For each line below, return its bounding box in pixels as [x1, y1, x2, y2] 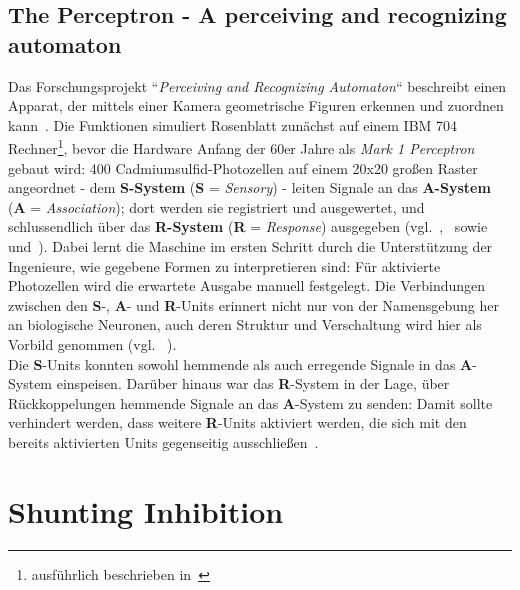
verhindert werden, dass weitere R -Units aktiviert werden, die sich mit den [8, 412, 467, 433]
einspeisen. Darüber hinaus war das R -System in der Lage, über [56, 373, 450, 394]
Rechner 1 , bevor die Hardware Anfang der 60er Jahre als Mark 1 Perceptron [8, 135, 475, 159]
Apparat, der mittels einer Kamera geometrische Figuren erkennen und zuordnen [8, 95, 504, 116]
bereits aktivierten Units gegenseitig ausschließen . [8, 431, 319, 452]
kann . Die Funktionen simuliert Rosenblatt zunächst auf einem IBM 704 [8, 114, 458, 135]
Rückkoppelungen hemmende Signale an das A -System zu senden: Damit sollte [8, 392, 493, 413]
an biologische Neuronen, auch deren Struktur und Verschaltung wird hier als [8, 314, 482, 335]
